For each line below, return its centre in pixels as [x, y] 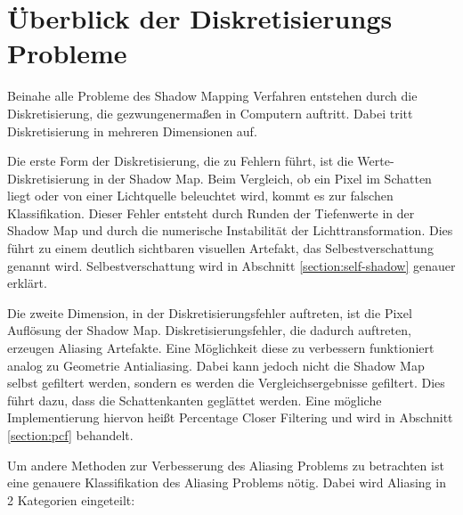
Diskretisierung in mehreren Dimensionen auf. [132, 131]
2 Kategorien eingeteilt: [71, 499]
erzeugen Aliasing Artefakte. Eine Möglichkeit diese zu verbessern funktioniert [221, 348]
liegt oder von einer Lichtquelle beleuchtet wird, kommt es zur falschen [200, 196]
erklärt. [27, 283]
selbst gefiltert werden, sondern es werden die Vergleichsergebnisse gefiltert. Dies [226, 383]
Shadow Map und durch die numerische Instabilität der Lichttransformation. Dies [230, 230]
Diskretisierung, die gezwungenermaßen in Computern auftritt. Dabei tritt [210, 113]
